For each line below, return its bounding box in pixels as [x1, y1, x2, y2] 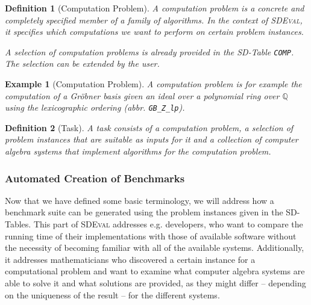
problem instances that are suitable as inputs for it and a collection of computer [5, 133, 298, 146]
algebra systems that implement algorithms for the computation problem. [5, 145, 271, 158]
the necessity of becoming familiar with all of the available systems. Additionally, [5, 241, 304, 254]
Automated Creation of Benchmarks [5, 170, 185, 185]
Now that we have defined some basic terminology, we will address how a [5, 194, 274, 206]
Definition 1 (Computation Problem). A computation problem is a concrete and [5, 2, 304, 14]
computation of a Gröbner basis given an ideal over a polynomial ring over [5, 89, 280, 102]
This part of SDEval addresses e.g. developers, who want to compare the [33, 218, 303, 230]
